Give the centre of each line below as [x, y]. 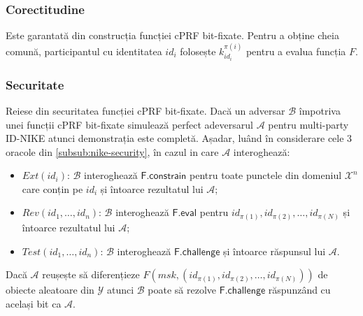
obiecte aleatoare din [50, 290]
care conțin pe [52, 188]
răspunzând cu [299, 290]
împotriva [320, 110]
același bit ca [34, 303]
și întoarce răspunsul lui [275, 251]
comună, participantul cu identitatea [84, 51]
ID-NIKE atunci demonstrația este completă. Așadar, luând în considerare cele [175, 138]
